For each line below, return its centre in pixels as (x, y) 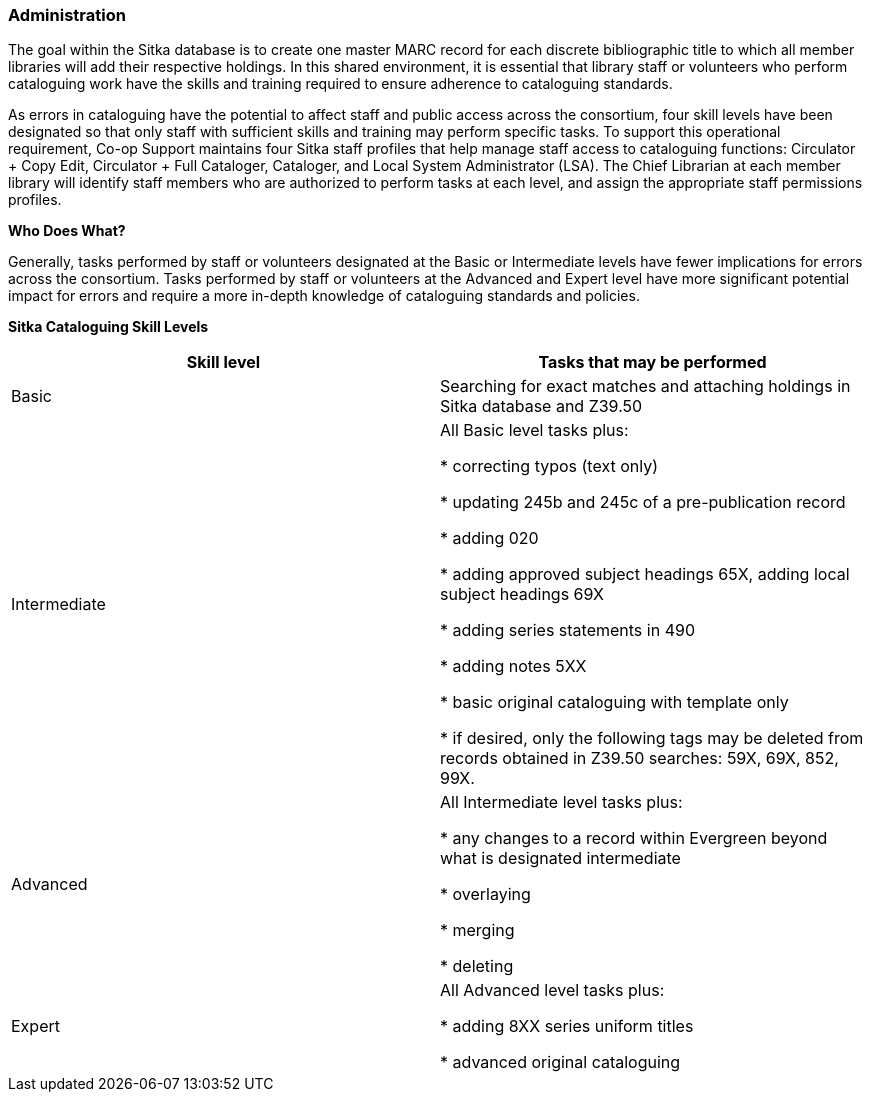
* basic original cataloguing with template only (614, 702)
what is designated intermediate (560, 858)
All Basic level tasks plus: (534, 430)
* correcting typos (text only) (549, 466)
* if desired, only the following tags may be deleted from (652, 738)
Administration (67, 15)
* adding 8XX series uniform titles (567, 1026)
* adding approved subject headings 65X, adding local (645, 574)
